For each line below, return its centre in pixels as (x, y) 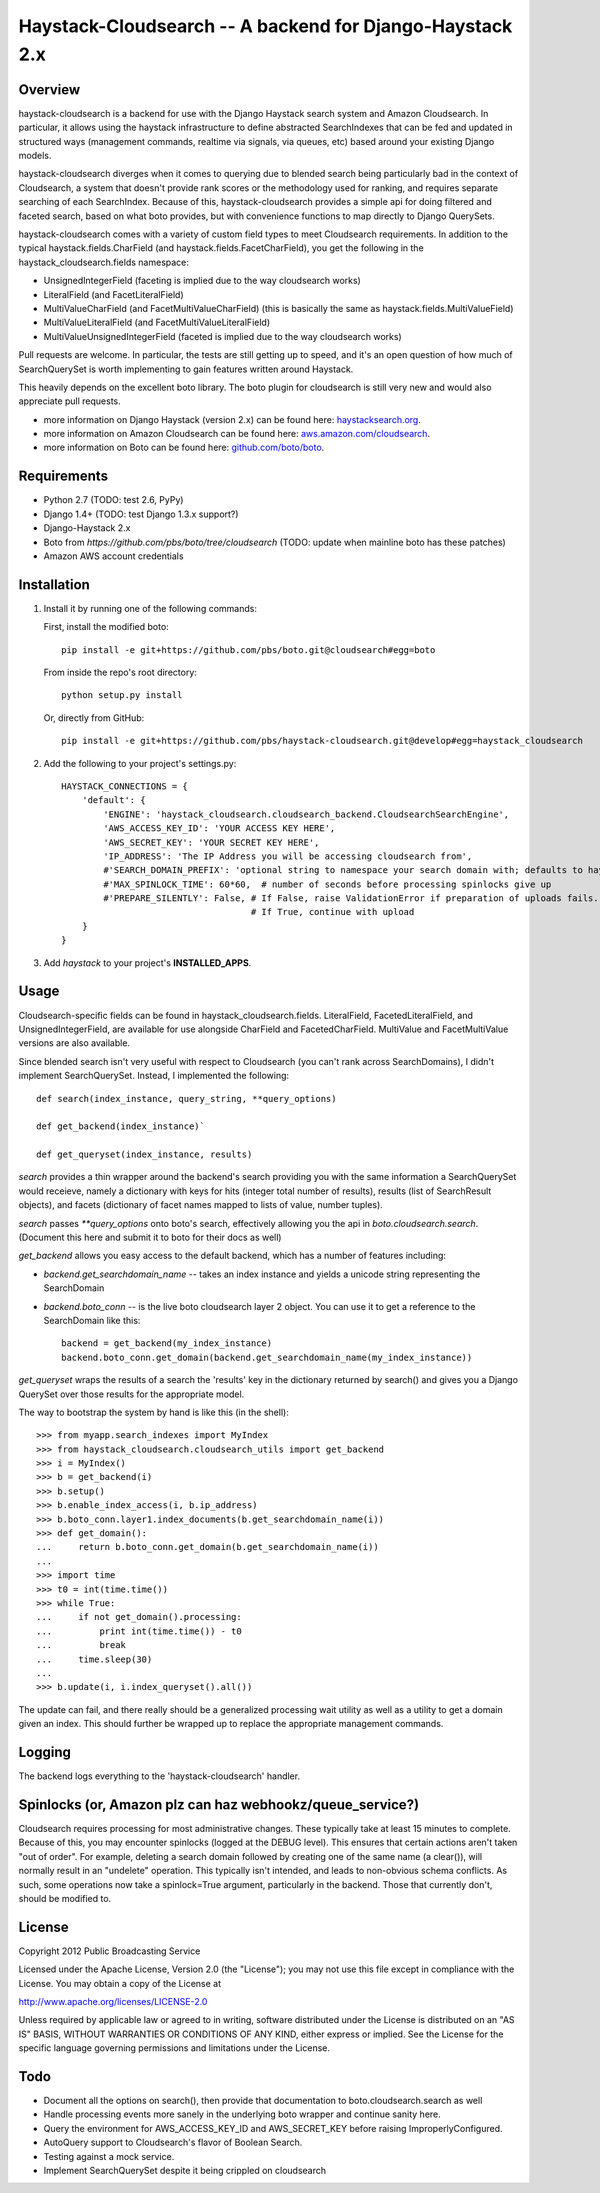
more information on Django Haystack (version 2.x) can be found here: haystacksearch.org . (232, 419)
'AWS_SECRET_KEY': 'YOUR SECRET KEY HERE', (211, 842)
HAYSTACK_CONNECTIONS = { (125, 786)
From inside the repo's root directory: (120, 672)
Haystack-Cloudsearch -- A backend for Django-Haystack (265, 26)
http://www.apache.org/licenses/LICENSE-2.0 (113, 2001)
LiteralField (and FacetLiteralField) (113, 294)
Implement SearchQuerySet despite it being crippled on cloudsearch (185, 2170)
